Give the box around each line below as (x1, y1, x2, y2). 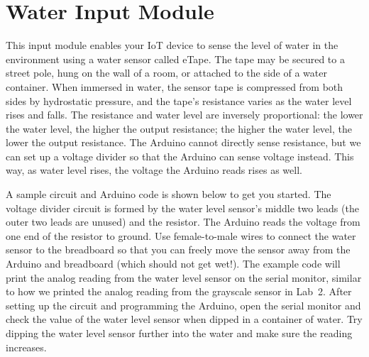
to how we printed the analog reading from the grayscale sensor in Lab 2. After (6, 284, 352, 299)
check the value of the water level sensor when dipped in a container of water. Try (6, 312, 363, 326)
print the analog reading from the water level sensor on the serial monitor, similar (6, 270, 362, 285)
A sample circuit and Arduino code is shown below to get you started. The (6, 187, 331, 202)
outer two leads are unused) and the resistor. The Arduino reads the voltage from (6, 214, 360, 229)
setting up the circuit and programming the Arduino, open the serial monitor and (6, 297, 361, 312)
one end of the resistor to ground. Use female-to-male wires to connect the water (6, 228, 356, 243)
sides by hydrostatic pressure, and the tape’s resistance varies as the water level (6, 93, 352, 108)
